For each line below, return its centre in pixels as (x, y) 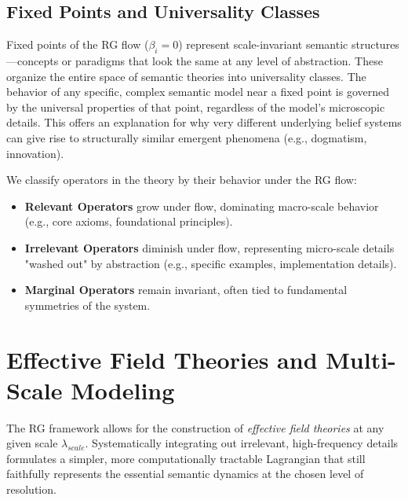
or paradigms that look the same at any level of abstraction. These (222, 61)
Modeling (123, 390)
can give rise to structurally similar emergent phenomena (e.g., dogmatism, (187, 137)
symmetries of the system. (87, 305)
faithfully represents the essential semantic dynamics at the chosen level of (185, 474)
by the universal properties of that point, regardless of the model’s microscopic (196, 107)
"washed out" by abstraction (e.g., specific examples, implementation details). (211, 263)
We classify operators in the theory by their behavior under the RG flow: (182, 180)
